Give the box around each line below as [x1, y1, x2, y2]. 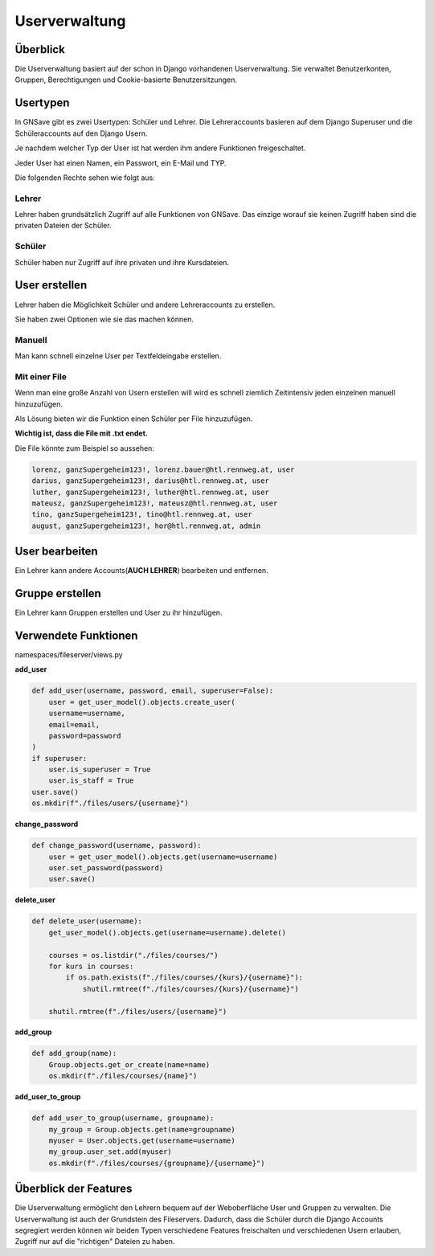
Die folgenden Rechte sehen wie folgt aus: [14, 173, 156, 182]
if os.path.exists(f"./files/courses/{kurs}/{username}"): [65, 973, 304, 982]
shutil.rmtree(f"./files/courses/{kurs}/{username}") [82, 984, 299, 993]
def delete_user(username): [31, 917, 142, 926]
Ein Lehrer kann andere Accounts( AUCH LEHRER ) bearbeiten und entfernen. [14, 566, 268, 575]
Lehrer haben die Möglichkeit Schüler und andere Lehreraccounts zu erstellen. [14, 300, 276, 309]
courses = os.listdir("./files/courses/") [48, 951, 219, 959]
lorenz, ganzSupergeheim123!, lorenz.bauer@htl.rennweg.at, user [31, 464, 295, 474]
